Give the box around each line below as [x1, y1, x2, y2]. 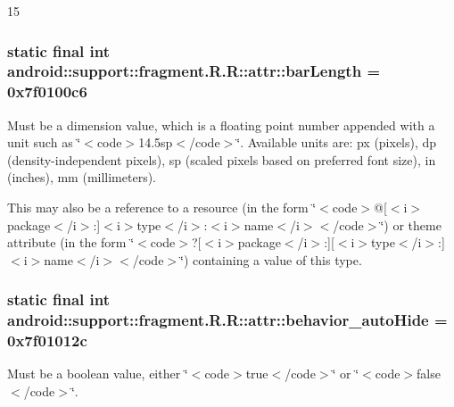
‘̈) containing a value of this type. [180, 250, 362, 269]
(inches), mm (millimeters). [7, 168, 157, 187]
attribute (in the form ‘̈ [7, 233, 135, 252]
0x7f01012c [7, 329, 87, 352]
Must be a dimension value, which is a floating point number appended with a [7, 115, 435, 134]
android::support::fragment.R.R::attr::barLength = [7, 60, 381, 82]
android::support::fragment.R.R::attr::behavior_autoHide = [7, 309, 448, 331]
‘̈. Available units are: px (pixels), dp [236, 133, 437, 152]
